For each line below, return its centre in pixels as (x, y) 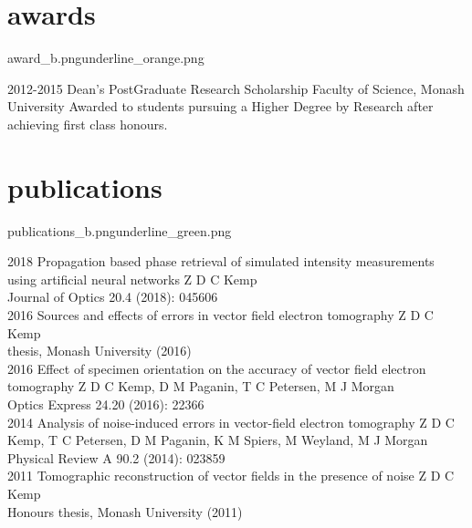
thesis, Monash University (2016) (100, 351)
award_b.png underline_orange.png (106, 58)
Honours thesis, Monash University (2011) (125, 511)
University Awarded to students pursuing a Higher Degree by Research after (220, 106)
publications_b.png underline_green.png (120, 230)
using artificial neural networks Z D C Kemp (132, 279)
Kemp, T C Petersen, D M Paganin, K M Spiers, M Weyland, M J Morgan (218, 440)
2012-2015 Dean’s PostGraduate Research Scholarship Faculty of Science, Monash (236, 88)
